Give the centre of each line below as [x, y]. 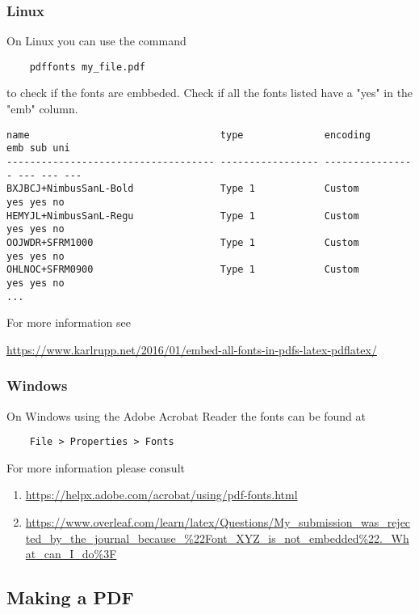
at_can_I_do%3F [71, 554]
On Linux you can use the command [96, 41]
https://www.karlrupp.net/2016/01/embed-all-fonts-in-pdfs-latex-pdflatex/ [192, 349]
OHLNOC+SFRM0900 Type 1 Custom [183, 270]
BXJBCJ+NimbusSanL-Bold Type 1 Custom [183, 189]
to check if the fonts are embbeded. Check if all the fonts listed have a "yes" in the [210, 93]
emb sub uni [38, 148]
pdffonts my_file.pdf [87, 67]
